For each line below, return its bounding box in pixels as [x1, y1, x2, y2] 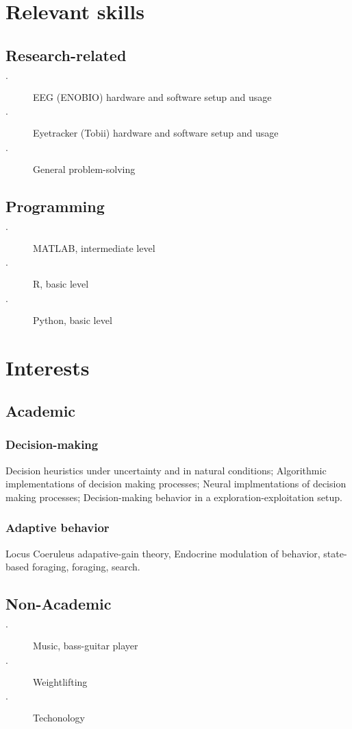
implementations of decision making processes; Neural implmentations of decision [5, 476, 347, 491]
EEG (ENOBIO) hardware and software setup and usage [33, 89, 272, 104]
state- [323, 546, 347, 560]
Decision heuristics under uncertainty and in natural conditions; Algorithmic [5, 463, 327, 477]
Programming [5, 195, 105, 216]
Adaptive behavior [5, 519, 110, 536]
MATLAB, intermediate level [33, 240, 155, 255]
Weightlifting [33, 674, 88, 688]
